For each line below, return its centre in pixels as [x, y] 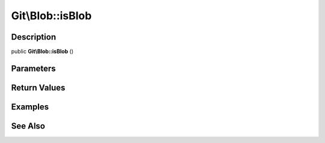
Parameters [33, 68]
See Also [28, 126]
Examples [30, 107]
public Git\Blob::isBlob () [42, 52]
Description [34, 37]
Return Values [38, 87]
